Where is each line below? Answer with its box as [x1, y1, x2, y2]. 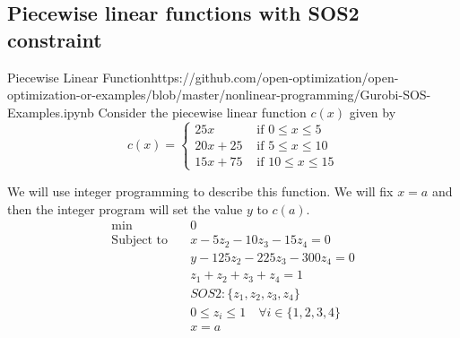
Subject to [111, 234, 168, 247]
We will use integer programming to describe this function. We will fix [7, 181, 394, 200]
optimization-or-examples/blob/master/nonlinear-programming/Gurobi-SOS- [7, 85, 431, 104]
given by [349, 102, 396, 121]
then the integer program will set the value [7, 199, 243, 218]
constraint [7, 25, 102, 53]
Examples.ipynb [7, 102, 94, 121]
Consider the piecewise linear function [98, 102, 307, 121]
